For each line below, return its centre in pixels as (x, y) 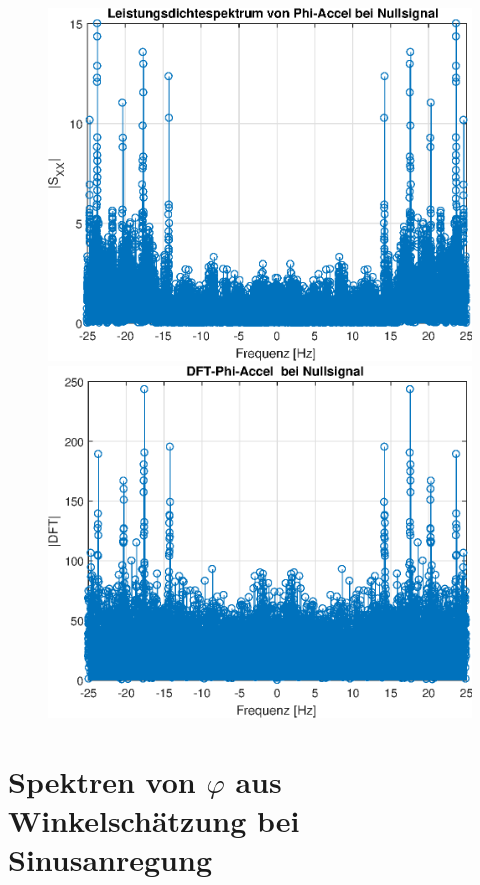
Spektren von (102, 780)
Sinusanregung (110, 858)
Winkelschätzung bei (154, 819)
